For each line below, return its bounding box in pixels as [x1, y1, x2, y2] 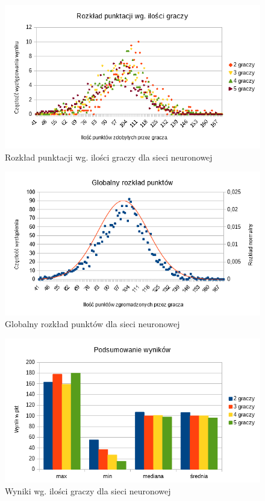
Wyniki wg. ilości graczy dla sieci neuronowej [5, 484, 171, 497]
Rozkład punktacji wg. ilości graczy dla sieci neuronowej [5, 150, 213, 163]
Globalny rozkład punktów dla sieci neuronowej [5, 318, 180, 330]
